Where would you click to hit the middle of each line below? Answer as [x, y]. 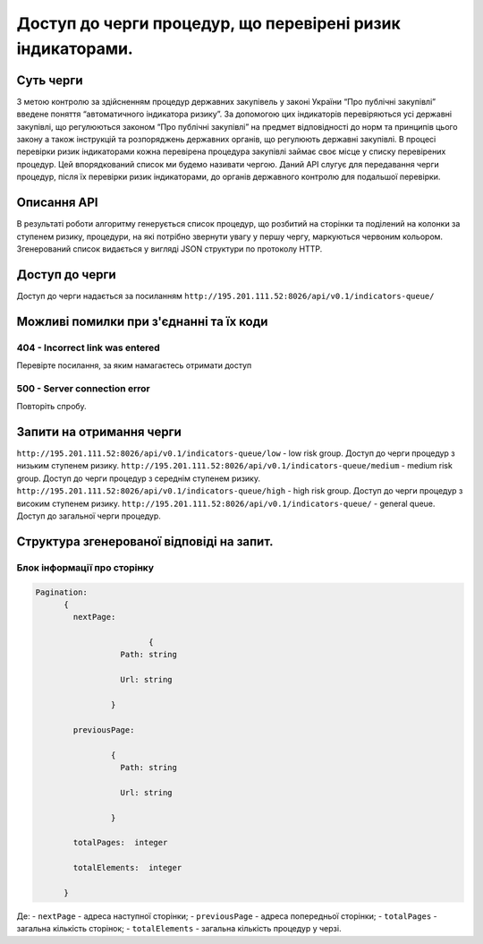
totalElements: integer [127, 868]
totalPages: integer [120, 843]
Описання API [57, 203]
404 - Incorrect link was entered [88, 348]
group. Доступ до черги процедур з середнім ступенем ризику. [139, 478]
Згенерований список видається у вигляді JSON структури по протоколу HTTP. [169, 249]
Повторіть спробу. [51, 407]
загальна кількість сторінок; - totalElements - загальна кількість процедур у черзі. [179, 929]
